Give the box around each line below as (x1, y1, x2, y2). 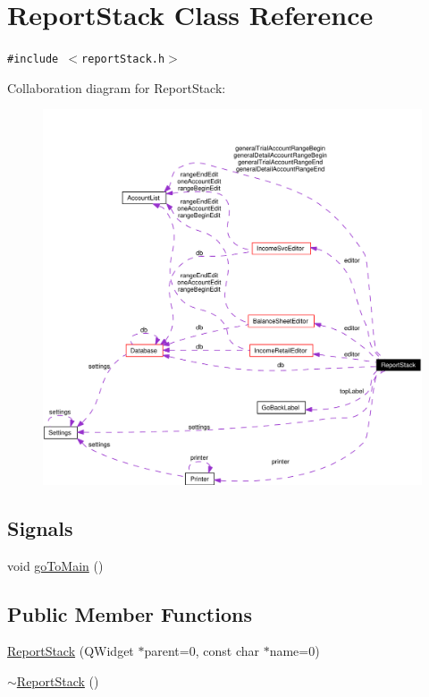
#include (7, 53, 59, 66)
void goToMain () (7, 556, 104, 574)
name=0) (269, 642, 320, 660)
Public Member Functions (7, 599, 252, 627)
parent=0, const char (144, 642, 259, 660)
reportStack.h (81, 53, 165, 66)
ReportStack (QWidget (7, 642, 134, 660)
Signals (7, 514, 73, 541)
